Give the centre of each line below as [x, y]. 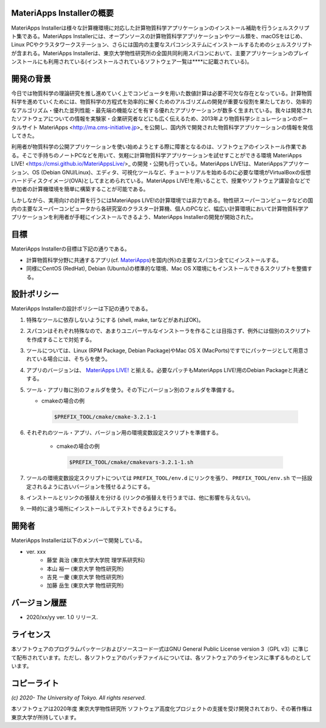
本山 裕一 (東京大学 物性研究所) [85, 568]
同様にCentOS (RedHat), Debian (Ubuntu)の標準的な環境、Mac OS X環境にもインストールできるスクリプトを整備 [167, 269]
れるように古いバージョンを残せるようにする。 [95, 487]
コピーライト [35, 683]
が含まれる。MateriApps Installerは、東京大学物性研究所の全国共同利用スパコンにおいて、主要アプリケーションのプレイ [160, 53]
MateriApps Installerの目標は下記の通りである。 [71, 249]
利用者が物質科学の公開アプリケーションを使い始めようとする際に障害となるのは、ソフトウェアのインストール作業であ [159, 147]
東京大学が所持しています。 [45, 717]
